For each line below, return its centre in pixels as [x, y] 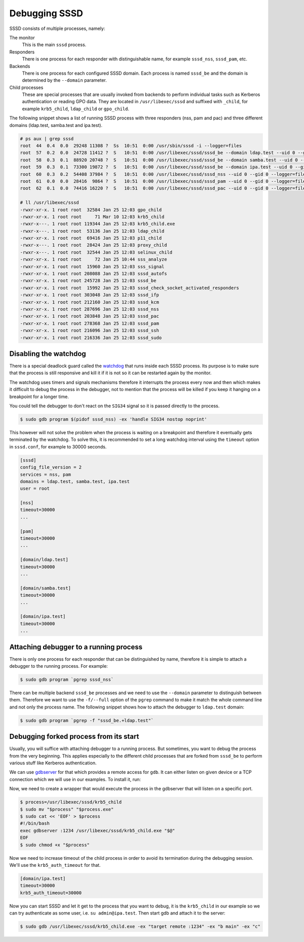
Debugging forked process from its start [74, 737]
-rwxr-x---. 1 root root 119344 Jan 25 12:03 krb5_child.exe [98, 224]
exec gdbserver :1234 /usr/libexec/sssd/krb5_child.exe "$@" [98, 831]
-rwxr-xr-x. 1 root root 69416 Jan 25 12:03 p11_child [91, 238]
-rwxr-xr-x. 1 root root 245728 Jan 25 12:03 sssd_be [88, 281]
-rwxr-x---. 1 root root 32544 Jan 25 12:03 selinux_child [96, 252]
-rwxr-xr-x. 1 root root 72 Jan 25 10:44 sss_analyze [93, 259]
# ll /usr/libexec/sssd [50, 203]
